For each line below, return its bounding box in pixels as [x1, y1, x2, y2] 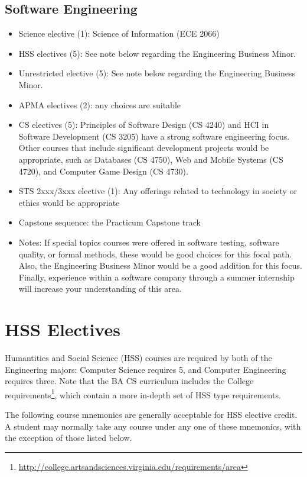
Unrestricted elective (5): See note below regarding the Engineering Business [18, 67, 296, 79]
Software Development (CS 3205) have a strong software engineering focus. [18, 130, 290, 142]
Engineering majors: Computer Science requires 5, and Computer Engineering [5, 363, 286, 375]
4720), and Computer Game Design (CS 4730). [18, 165, 188, 177]
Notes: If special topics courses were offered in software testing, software [18, 236, 279, 248]
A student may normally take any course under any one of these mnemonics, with [5, 420, 301, 432]
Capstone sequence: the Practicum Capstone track [18, 216, 201, 228]
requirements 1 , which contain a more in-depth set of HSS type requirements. [5, 386, 281, 401]
